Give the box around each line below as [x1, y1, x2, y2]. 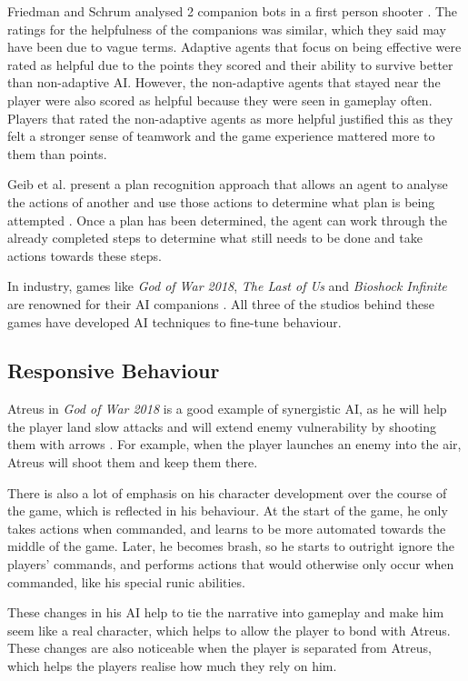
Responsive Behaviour [7, 356, 220, 385]
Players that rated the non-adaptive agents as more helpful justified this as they [7, 108, 453, 127]
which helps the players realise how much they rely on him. [7, 656, 337, 676]
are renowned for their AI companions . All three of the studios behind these [7, 294, 434, 313]
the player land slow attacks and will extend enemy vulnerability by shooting [7, 416, 437, 436]
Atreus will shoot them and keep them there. [7, 453, 258, 472]
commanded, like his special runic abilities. [7, 572, 245, 591]
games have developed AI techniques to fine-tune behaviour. [7, 312, 342, 331]
